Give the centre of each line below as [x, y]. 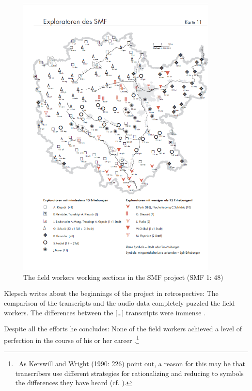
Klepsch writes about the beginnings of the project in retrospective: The [111, 293]
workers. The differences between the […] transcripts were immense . [105, 312]
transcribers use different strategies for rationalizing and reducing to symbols [129, 373]
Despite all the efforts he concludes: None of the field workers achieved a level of [123, 329]
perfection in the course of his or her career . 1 [71, 339]
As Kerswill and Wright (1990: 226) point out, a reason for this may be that [132, 363]
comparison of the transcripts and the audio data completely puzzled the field [119, 302]
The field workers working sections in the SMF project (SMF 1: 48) [123, 277]
